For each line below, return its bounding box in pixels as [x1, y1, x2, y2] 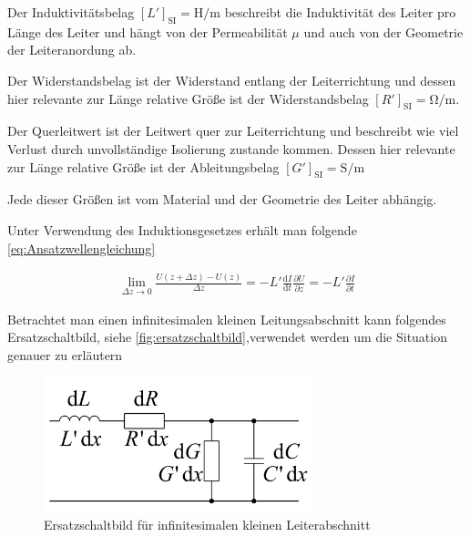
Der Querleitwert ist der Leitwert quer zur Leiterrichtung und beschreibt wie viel [7, 121, 459, 140]
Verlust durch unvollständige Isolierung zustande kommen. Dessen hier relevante [7, 139, 455, 158]
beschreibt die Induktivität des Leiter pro [224, 3, 456, 21]
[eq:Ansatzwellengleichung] [7, 238, 156, 257]
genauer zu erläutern [7, 345, 123, 364]
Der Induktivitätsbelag [7, 3, 135, 21]
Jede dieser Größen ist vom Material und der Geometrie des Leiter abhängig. [7, 190, 437, 209]
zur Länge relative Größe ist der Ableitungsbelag [7, 157, 280, 176]
